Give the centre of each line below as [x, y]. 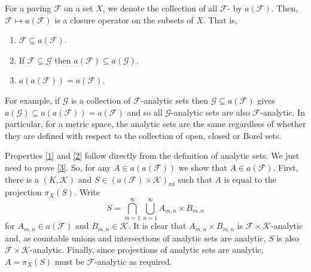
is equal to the [250, 179]
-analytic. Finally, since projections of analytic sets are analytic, [147, 250]
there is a [22, 179]
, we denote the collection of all [160, 8]
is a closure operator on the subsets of [124, 19]
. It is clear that [157, 226]
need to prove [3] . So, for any [58, 167]
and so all [145, 112]
